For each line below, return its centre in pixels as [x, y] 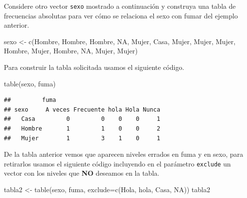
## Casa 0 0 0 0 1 [82, 119]
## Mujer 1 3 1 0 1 [82, 138]
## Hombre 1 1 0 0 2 [82, 129]
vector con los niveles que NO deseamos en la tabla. [82, 173]
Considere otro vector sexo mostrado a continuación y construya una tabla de [120, 6]
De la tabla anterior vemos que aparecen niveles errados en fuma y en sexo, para [124, 154]
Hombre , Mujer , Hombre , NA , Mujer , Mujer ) [71, 51]
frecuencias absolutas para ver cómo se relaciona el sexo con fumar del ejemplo [121, 15]
